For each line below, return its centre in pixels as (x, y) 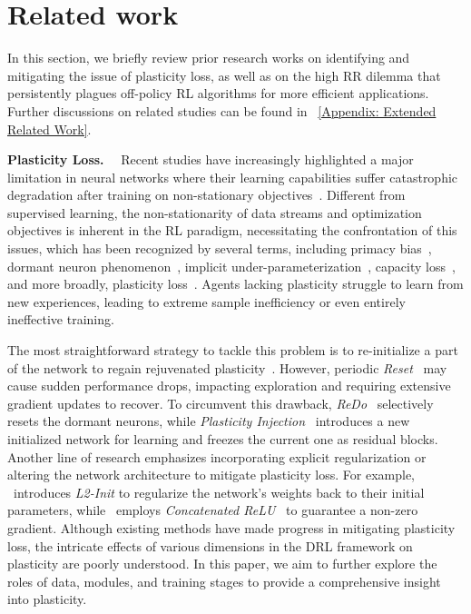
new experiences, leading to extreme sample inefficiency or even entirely (206, 301)
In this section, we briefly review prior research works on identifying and (209, 58)
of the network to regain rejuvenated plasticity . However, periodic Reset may (227, 367)
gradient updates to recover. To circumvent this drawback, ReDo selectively (221, 403)
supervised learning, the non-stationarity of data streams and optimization (215, 212)
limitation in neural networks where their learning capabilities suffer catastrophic (233, 177)
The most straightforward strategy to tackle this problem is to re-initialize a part (233, 350)
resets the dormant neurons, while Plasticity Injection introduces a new (209, 421)
